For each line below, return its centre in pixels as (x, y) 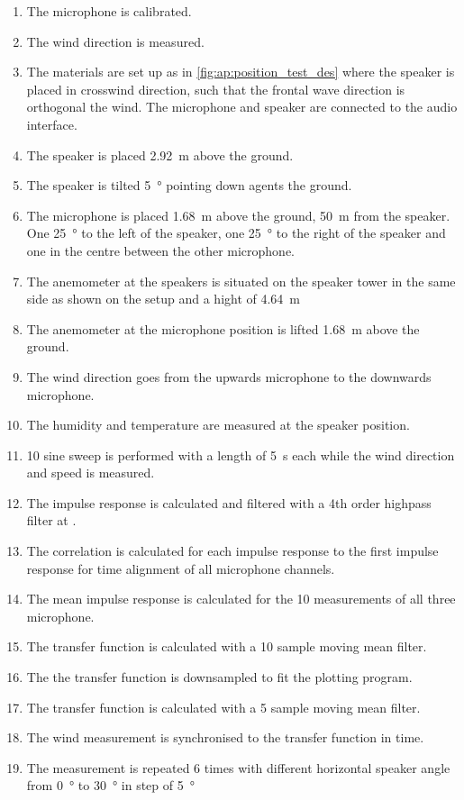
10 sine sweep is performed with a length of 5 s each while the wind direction (241, 455)
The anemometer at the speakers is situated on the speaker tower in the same (241, 281)
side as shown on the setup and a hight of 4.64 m (164, 299)
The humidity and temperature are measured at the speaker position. (218, 425)
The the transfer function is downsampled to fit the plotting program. (219, 677)
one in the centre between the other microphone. (161, 250)
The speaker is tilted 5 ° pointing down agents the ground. (189, 185)
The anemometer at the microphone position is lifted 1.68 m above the (223, 328)
